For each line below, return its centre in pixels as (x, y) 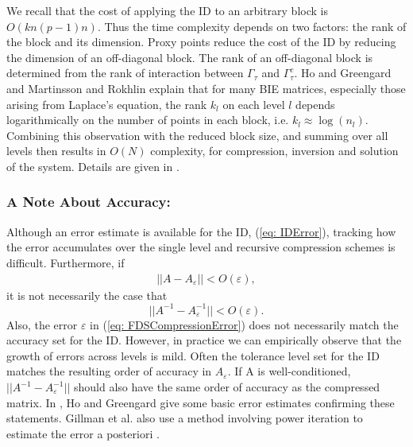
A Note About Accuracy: (89, 202)
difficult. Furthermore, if (66, 262)
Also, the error (42, 324)
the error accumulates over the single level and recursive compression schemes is (201, 247)
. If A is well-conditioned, (289, 371)
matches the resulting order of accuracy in (109, 371)
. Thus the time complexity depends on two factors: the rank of (252, 26)
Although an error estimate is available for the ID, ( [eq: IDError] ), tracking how (201, 231)
